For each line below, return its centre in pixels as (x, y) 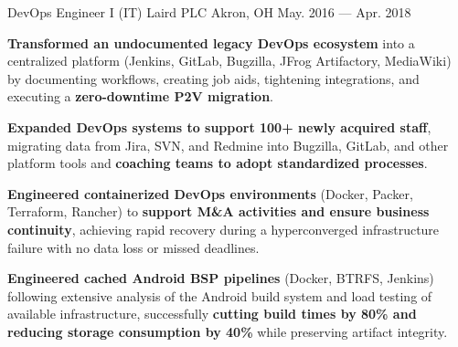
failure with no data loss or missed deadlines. (133, 247)
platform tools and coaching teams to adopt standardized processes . (218, 163)
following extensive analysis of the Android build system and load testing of (220, 295)
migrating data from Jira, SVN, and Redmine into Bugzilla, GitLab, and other (228, 145)
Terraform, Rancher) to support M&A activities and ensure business (218, 211)
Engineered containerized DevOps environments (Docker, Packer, (210, 193)
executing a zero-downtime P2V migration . (141, 96)
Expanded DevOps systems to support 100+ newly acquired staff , (219, 126)
